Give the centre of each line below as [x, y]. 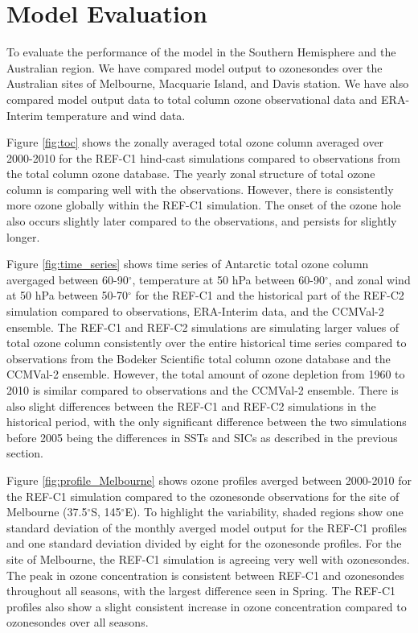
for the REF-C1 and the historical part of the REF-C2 [270, 295]
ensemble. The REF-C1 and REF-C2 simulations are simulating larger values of [203, 327]
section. [25, 453]
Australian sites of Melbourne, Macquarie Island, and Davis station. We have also [208, 83]
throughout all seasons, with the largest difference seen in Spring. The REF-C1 [201, 591]
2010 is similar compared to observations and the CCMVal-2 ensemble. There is [203, 390]
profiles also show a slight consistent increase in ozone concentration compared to [207, 606]
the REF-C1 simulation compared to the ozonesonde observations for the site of [203, 496]
